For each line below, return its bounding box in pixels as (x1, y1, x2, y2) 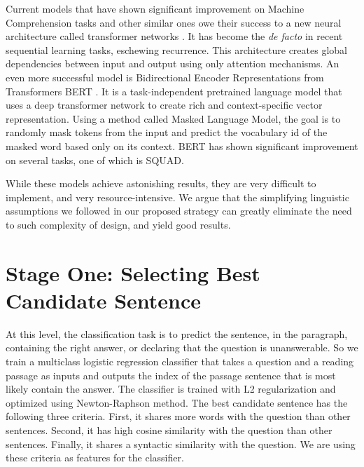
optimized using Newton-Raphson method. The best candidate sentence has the (6, 395, 348, 410)
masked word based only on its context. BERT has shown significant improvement (6, 138, 358, 153)
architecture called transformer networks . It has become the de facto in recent (6, 29, 343, 43)
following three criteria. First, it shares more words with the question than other (6, 409, 351, 424)
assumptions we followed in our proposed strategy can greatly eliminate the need (6, 203, 352, 218)
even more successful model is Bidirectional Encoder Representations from (6, 69, 324, 84)
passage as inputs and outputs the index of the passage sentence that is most (6, 367, 336, 382)
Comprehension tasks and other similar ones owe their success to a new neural (6, 15, 342, 29)
